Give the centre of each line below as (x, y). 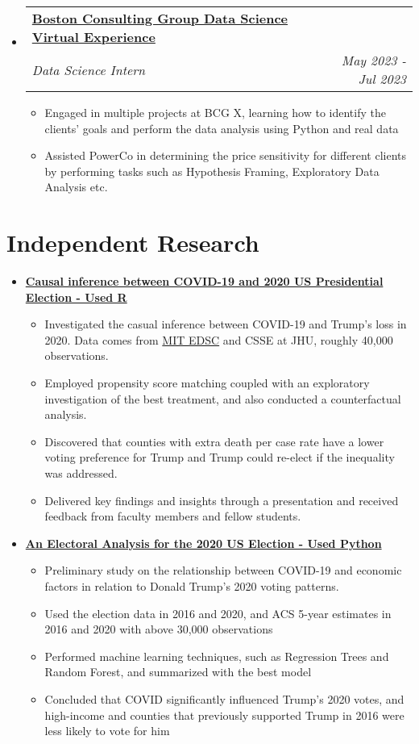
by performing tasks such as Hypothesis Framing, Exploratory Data (212, 171)
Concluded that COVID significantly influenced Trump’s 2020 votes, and (224, 698)
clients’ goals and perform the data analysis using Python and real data (222, 128)
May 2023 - (373, 60)
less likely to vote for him (107, 731)
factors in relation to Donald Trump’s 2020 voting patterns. (192, 586)
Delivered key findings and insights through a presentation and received (222, 500)
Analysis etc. (76, 187)
